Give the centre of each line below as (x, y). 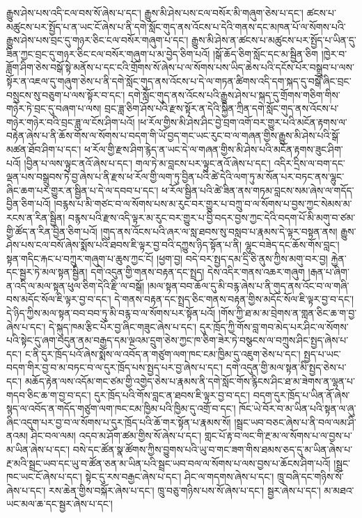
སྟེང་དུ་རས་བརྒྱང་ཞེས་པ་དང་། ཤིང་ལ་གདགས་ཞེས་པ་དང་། (180, 477)
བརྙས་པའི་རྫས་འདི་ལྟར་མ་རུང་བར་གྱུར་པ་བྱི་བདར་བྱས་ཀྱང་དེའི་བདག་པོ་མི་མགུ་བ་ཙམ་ (212, 217)
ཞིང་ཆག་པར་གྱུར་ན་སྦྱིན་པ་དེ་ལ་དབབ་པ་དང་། (82, 190)
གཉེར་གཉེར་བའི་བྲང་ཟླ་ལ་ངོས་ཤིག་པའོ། (71, 121)
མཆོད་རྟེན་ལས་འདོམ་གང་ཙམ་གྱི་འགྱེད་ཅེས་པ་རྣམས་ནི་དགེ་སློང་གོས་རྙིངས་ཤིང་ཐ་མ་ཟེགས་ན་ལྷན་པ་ (190, 381)
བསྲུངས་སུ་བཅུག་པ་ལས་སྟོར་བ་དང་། (66, 94)
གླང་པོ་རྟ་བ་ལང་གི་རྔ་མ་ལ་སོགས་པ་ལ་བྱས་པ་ (278, 435)
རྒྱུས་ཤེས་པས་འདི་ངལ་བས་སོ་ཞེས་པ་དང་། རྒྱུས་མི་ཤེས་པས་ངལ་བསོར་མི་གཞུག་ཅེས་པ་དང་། (155, 13)
